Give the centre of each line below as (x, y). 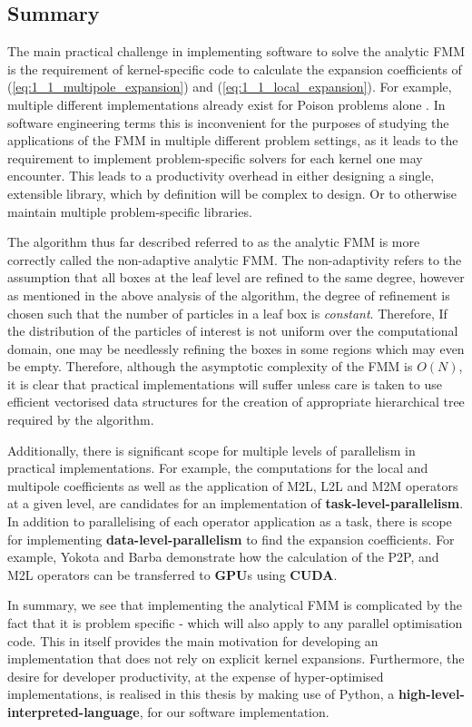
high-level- (431, 694)
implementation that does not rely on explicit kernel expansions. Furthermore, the (236, 658)
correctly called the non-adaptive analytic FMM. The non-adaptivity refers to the (235, 259)
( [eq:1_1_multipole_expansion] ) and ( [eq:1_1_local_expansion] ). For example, (230, 87)
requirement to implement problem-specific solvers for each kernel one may (215, 157)
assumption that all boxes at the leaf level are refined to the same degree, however (236, 277)
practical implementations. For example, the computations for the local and (218, 468)
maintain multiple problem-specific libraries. (130, 211)
